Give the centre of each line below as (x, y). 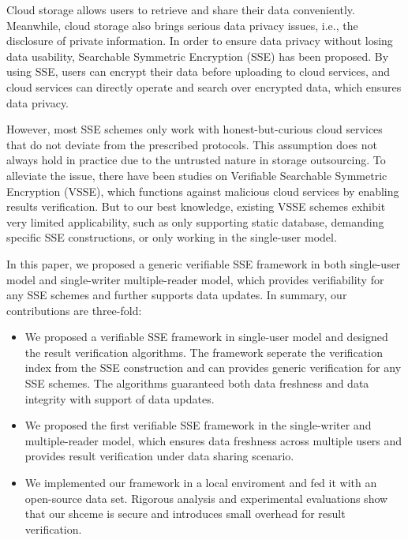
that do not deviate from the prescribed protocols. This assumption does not (192, 144)
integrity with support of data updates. (120, 398)
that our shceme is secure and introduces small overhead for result (185, 514)
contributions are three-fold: (74, 310)
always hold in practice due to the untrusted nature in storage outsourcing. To (196, 160)
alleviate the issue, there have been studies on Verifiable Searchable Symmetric (197, 175)
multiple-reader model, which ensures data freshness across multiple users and (213, 440)
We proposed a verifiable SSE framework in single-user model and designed (206, 337)
